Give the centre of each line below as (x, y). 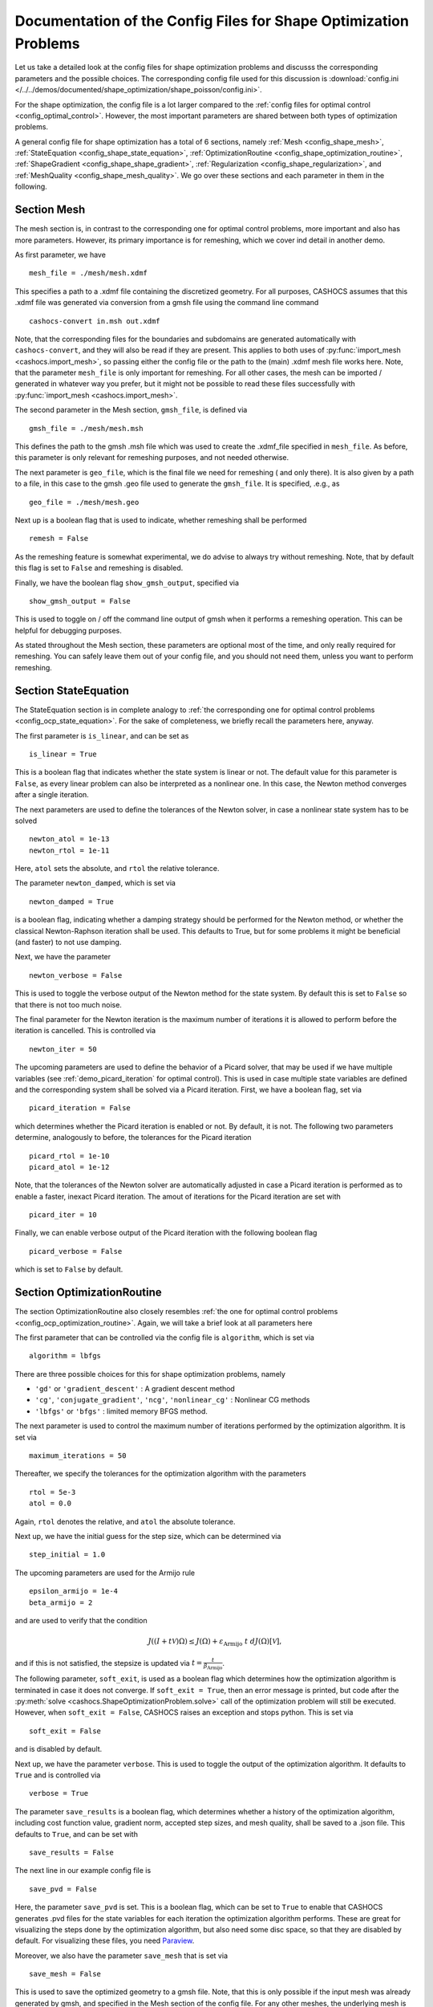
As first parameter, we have (60, 254)
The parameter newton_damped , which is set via (95, 883)
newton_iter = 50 (63, 1049)
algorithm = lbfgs (65, 1356)
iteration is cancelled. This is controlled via (85, 1031)
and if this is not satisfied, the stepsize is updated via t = (109, 1663)
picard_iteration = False (80, 1108)
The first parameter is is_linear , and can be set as (102, 735)
